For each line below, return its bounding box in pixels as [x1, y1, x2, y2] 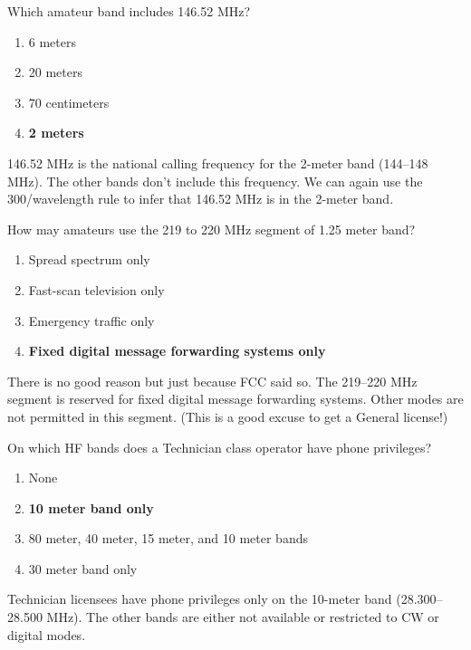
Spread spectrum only [28, 250, 150, 269]
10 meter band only [28, 498, 154, 517]
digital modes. [7, 625, 86, 644]
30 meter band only [28, 559, 138, 578]
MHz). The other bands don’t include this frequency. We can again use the [7, 171, 423, 190]
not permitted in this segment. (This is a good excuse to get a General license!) [7, 406, 448, 425]
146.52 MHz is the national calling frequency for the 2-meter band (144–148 [7, 153, 428, 172]
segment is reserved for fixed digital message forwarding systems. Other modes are [7, 389, 464, 408]
